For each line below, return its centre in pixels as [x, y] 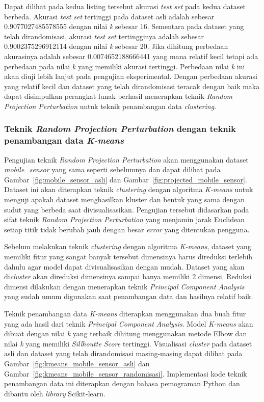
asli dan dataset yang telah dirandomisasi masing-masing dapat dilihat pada [123, 353]
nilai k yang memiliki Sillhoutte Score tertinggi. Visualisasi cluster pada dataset [128, 343]
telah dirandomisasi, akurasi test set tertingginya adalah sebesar [104, 36]
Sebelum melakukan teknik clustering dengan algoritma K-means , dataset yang [128, 246]
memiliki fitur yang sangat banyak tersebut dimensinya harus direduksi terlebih [128, 257]
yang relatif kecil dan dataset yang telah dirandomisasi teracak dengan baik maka [132, 86]
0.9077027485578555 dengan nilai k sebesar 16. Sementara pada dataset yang [124, 26]
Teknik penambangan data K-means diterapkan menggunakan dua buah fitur [125, 313]
